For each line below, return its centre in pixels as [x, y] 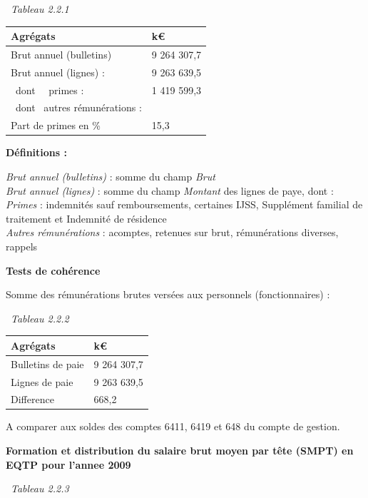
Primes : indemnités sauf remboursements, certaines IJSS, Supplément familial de [184, 204]
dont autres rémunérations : [78, 107]
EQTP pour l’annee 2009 [68, 464]
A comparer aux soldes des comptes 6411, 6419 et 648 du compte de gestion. [173, 426]
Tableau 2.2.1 [40, 9]
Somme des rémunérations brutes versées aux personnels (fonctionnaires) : [168, 294]
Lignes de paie [42, 381]
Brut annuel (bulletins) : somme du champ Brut [111, 176]
